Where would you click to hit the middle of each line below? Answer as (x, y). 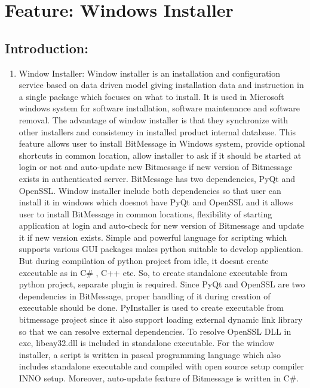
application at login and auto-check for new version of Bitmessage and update (161, 225)
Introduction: (47, 48)
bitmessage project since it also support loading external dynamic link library (161, 319)
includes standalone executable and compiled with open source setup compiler (161, 366)
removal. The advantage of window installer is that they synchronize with (154, 119)
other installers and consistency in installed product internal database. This (157, 131)
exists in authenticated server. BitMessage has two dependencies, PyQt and (157, 178)
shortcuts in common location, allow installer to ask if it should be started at (160, 155)
